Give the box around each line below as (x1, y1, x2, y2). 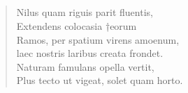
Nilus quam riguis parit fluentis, (16, 5, 153, 19)
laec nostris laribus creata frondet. (16, 46, 164, 60)
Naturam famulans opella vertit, (16, 59, 154, 74)
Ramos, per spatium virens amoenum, (16, 32, 180, 46)
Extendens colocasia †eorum (16, 18, 137, 33)
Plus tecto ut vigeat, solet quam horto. (16, 73, 183, 87)
